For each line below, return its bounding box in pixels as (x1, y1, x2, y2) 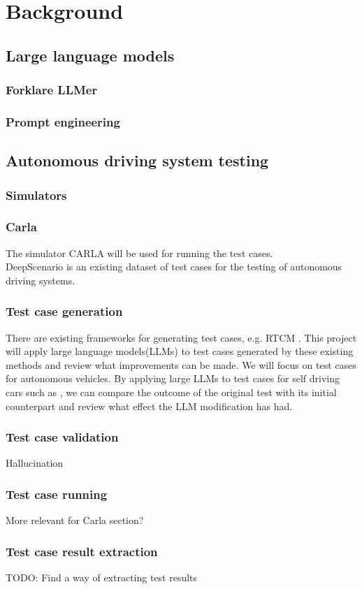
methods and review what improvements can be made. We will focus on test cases (6, 357, 356, 372)
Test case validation (6, 428, 119, 446)
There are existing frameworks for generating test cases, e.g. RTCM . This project (6, 330, 357, 344)
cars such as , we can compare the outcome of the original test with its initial (6, 385, 337, 400)
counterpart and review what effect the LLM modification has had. (6, 398, 293, 413)
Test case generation (6, 303, 123, 320)
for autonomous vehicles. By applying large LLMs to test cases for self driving (6, 371, 340, 386)
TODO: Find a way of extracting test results (6, 570, 198, 585)
